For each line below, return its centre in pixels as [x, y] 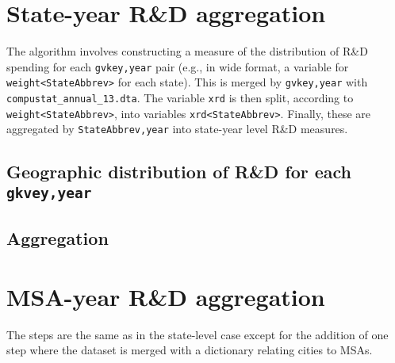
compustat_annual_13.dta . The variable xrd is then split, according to [180, 98]
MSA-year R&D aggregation [166, 296]
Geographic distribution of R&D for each [179, 172]
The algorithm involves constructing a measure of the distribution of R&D [187, 51]
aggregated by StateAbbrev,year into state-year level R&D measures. [177, 129]
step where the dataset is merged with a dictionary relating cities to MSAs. [190, 350]
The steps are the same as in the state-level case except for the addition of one [197, 334]
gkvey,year [49, 193]
